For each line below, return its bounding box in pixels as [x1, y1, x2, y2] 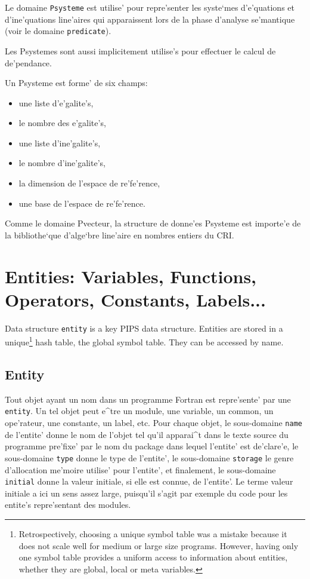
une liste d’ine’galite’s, [18, 136, 101, 149]
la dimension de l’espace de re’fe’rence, [18, 177, 160, 189]
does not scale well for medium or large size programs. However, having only [18, 539, 299, 552]
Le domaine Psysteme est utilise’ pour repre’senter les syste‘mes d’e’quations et [5, 1, 294, 13]
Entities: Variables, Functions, [5, 264, 257, 288]
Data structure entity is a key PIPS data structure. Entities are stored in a [5, 321, 283, 334]
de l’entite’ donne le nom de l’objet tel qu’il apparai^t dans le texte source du [5, 428, 289, 440]
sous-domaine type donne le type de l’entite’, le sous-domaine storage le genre [5, 451, 294, 464]
